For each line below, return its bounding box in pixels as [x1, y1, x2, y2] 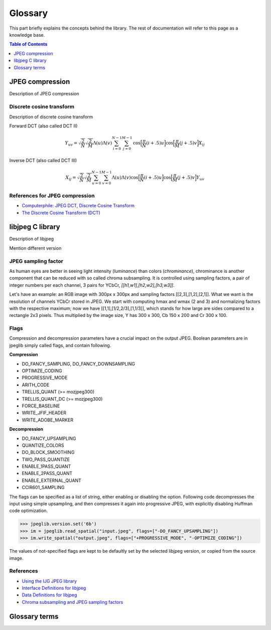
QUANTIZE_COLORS [22, 442, 65, 448]
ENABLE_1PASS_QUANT [22, 463, 71, 469]
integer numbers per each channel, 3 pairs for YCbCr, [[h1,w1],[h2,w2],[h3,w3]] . [9, 282, 175, 288]
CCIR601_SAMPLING [22, 485, 65, 491]
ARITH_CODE [22, 382, 50, 388]
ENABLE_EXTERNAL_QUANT [22, 477, 81, 484]
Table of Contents [9, 41, 48, 47]
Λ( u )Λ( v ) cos [111, 175, 139, 180]
